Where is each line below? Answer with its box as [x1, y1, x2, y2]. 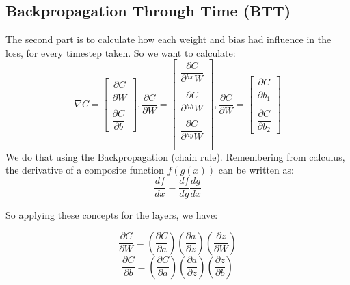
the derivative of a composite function [5, 163, 164, 177]
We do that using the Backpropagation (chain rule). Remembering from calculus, [5, 149, 345, 163]
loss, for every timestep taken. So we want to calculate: [5, 45, 236, 59]
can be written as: [218, 163, 294, 177]
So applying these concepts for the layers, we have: [5, 208, 218, 222]
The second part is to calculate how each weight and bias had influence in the [5, 32, 332, 46]
